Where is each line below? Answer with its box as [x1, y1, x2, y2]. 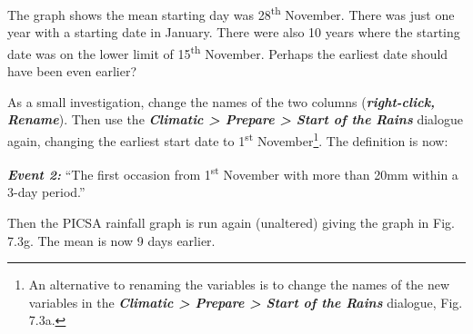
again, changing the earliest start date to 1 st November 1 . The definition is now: [7, 128, 448, 150]
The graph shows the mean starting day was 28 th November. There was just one [7, 3, 455, 24]
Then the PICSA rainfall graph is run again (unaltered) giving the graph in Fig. [7, 212, 455, 231]
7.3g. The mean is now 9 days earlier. [7, 231, 216, 250]
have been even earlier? [7, 62, 137, 81]
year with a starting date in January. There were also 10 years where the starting [7, 23, 460, 42]
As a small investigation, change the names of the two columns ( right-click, [7, 92, 436, 111]
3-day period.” [7, 182, 86, 201]
